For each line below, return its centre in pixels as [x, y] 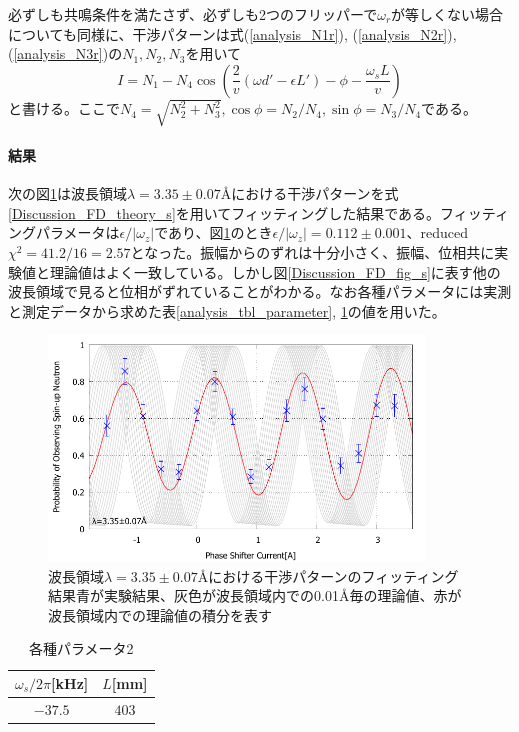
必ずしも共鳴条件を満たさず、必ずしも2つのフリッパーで [193, 14]
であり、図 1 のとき [213, 232]
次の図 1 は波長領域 [67, 193]
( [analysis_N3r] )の [65, 53]
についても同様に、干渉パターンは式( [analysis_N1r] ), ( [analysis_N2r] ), [232, 33]
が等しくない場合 [447, 14]
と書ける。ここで [64, 108]
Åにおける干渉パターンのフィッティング [328, 575]
